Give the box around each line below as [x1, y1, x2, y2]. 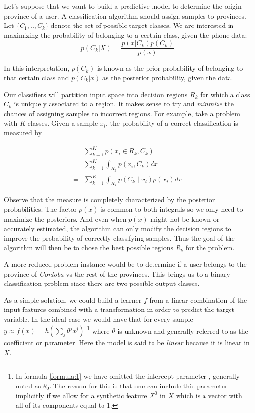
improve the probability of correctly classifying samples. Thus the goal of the [4, 232, 235, 243]
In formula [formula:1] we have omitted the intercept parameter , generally [15, 371, 240, 381]
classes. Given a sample [27, 118, 98, 128]
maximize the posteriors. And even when [4, 213, 127, 224]
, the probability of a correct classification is [106, 118, 238, 128]
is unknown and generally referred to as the [117, 325, 248, 336]
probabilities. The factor [4, 204, 77, 214]
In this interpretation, [4, 63, 70, 73]
